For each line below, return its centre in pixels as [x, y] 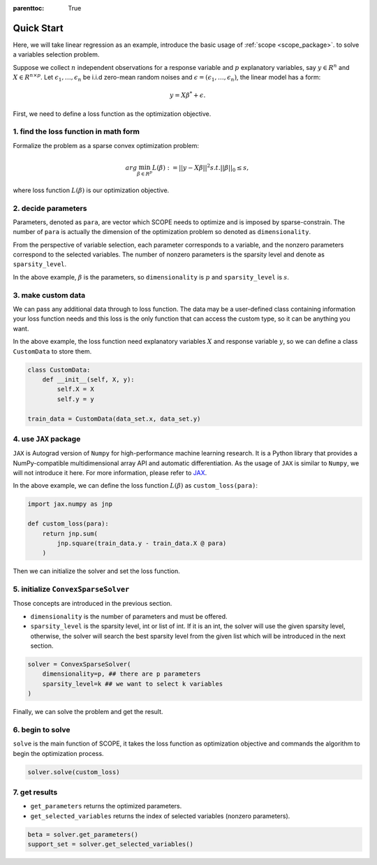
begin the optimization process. [58, 753]
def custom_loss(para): [68, 524]
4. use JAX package [47, 439]
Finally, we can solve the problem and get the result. [88, 712]
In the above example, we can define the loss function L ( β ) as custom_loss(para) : [135, 486]
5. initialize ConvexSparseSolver [71, 589]
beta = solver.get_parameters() [83, 834]
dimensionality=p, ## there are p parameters [121, 674]
